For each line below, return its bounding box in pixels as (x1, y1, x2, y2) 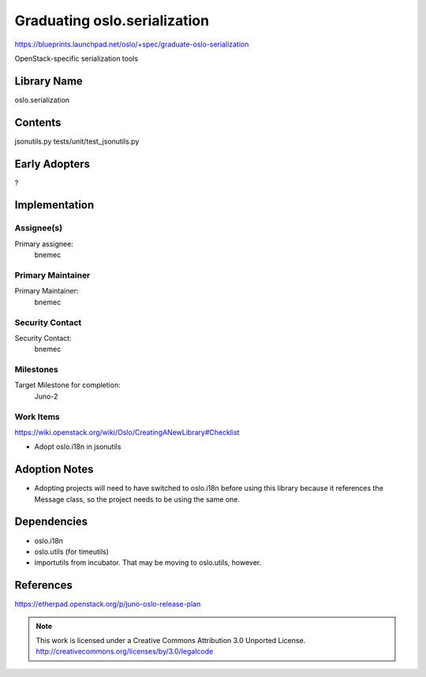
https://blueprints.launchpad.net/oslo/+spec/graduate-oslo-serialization (14, 39, 249, 49)
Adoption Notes (14, 462, 94, 477)
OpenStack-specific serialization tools (14, 54, 138, 63)
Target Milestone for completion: (14, 380, 121, 390)
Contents (14, 115, 62, 129)
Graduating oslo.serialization (14, 12, 209, 29)
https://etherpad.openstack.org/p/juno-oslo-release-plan (14, 600, 201, 609)
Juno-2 (34, 391, 58, 401)
